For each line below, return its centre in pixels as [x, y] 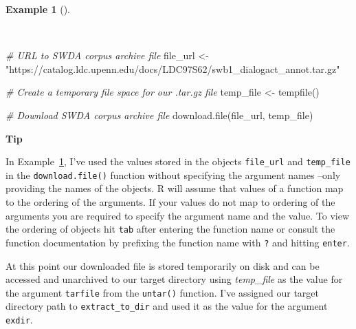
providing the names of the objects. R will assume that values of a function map [175, 188]
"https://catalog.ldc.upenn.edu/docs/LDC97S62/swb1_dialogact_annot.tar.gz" [173, 68]
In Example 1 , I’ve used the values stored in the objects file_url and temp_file [178, 161]
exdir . [19, 320]
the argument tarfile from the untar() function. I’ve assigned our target [163, 292]
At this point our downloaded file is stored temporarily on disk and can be [163, 265]
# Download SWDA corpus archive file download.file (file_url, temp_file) [159, 115]
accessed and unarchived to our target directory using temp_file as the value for [174, 279]
